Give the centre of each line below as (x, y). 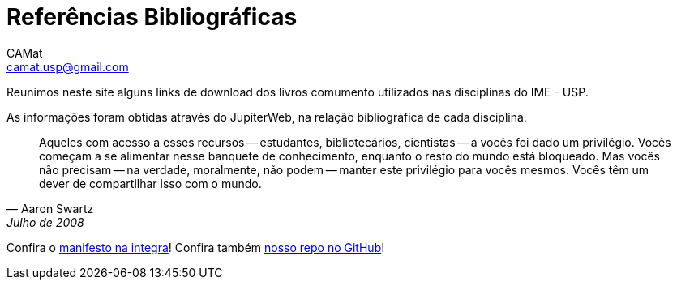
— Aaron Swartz (50, 208)
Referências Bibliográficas (152, 17)
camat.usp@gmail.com (68, 66)
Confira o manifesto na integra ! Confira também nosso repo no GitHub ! (196, 247)
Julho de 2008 (45, 222)
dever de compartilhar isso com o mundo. (150, 183)
